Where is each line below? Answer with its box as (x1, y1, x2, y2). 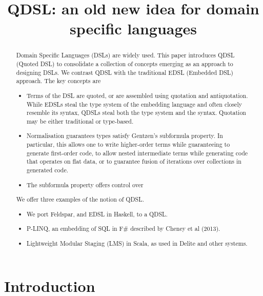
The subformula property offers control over (27, 180, 144, 189)
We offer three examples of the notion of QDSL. (16, 195, 144, 204)
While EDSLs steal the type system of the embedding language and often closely (27, 100, 242, 108)
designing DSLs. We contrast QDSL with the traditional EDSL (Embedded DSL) (16, 68, 233, 76)
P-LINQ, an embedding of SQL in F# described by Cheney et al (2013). (27, 224, 220, 233)
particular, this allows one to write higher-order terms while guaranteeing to (27, 140, 230, 149)
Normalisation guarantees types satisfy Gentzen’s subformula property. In (27, 131, 223, 140)
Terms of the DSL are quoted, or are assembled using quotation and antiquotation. (27, 91, 248, 100)
